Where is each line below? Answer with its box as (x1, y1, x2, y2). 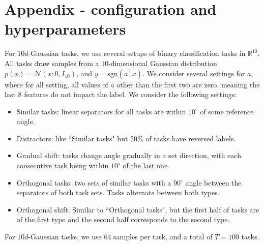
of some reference (200, 106, 254, 116)
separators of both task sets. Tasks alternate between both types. (16, 187, 220, 198)
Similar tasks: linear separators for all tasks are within (16, 106, 186, 116)
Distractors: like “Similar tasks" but (16, 133, 128, 143)
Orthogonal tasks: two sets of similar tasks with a (16, 177, 171, 188)
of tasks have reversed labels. (145, 133, 236, 143)
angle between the (185, 177, 242, 188)
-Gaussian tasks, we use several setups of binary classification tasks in (28, 48, 246, 58)
